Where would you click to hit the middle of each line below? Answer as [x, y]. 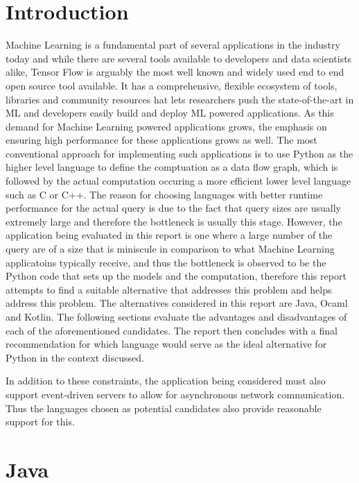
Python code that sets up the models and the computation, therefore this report [176, 276]
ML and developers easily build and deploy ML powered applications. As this [170, 113]
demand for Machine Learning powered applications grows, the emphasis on [166, 126]
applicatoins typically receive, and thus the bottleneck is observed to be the [166, 262]
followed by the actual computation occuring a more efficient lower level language [178, 181]
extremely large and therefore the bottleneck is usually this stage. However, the [174, 221]
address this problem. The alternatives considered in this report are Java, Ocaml [177, 303]
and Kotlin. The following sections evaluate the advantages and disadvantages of [176, 316]
